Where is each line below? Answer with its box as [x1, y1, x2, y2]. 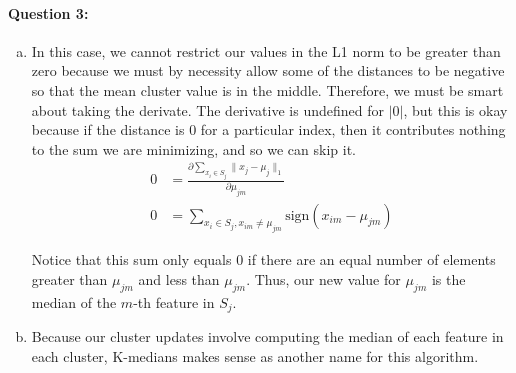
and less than [138, 268, 220, 289]
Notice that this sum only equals [31, 249, 232, 270]
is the [431, 268, 466, 289]
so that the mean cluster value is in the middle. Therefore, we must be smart [31, 79, 504, 100]
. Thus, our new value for [246, 268, 401, 289]
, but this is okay [403, 99, 508, 120]
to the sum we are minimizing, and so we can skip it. [31, 138, 356, 159]
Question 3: [8, 2, 89, 23]
